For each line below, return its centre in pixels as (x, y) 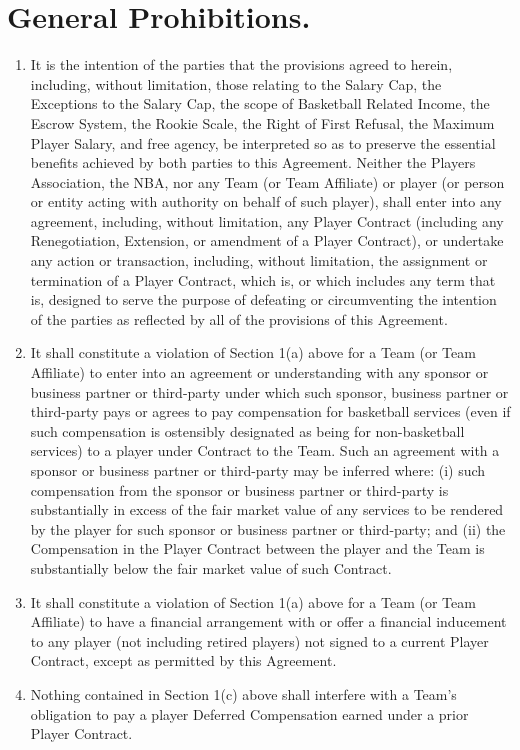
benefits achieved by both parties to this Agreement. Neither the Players (253, 162)
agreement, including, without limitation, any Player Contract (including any (267, 220)
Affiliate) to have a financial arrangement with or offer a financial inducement (268, 621)
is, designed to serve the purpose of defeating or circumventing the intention (263, 299)
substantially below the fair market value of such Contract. (211, 567)
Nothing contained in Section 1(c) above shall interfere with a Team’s (243, 693)
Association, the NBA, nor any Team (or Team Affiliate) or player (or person (267, 181)
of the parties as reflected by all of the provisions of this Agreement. (239, 318)
